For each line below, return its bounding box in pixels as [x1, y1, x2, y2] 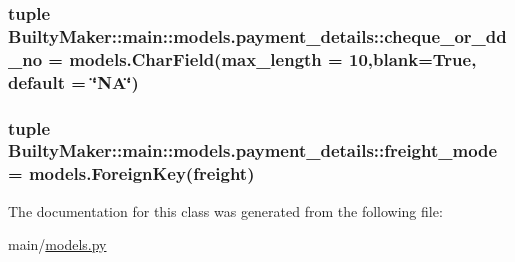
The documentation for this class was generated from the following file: [8, 200, 443, 221]
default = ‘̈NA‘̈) [8, 69, 139, 94]
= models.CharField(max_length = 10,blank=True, [48, 46, 477, 71]
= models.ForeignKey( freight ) [8, 161, 255, 186]
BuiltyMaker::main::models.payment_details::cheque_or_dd [8, 23, 507, 48]
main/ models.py [8, 234, 107, 255]
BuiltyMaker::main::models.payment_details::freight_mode [8, 138, 498, 163]
